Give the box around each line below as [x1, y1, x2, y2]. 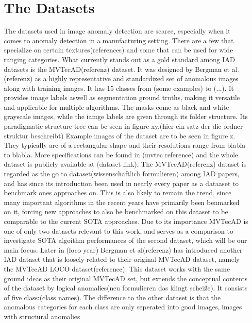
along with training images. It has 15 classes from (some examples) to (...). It [4, 83, 234, 93]
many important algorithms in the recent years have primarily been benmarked [4, 197, 240, 207]
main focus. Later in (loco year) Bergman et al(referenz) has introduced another [4, 244, 243, 255]
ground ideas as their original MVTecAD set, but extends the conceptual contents [4, 273, 248, 283]
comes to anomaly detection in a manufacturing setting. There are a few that [4, 35, 234, 45]
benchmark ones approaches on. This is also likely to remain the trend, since [4, 187, 232, 198]
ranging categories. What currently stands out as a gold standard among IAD [4, 54, 235, 64]
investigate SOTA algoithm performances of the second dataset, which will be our [4, 235, 247, 245]
